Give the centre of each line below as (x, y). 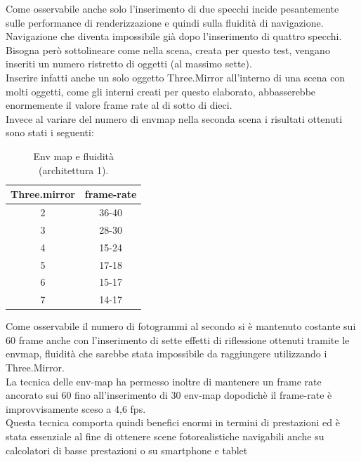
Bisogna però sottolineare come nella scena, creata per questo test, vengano (168, 49)
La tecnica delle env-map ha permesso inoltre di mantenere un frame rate (164, 381)
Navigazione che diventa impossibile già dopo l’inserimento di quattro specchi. (174, 36)
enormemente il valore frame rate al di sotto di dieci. (119, 105)
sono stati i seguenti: (50, 132)
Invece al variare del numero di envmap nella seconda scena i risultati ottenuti (174, 118)
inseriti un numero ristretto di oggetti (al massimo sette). (129, 64)
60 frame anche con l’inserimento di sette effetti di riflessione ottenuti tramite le (178, 339)
